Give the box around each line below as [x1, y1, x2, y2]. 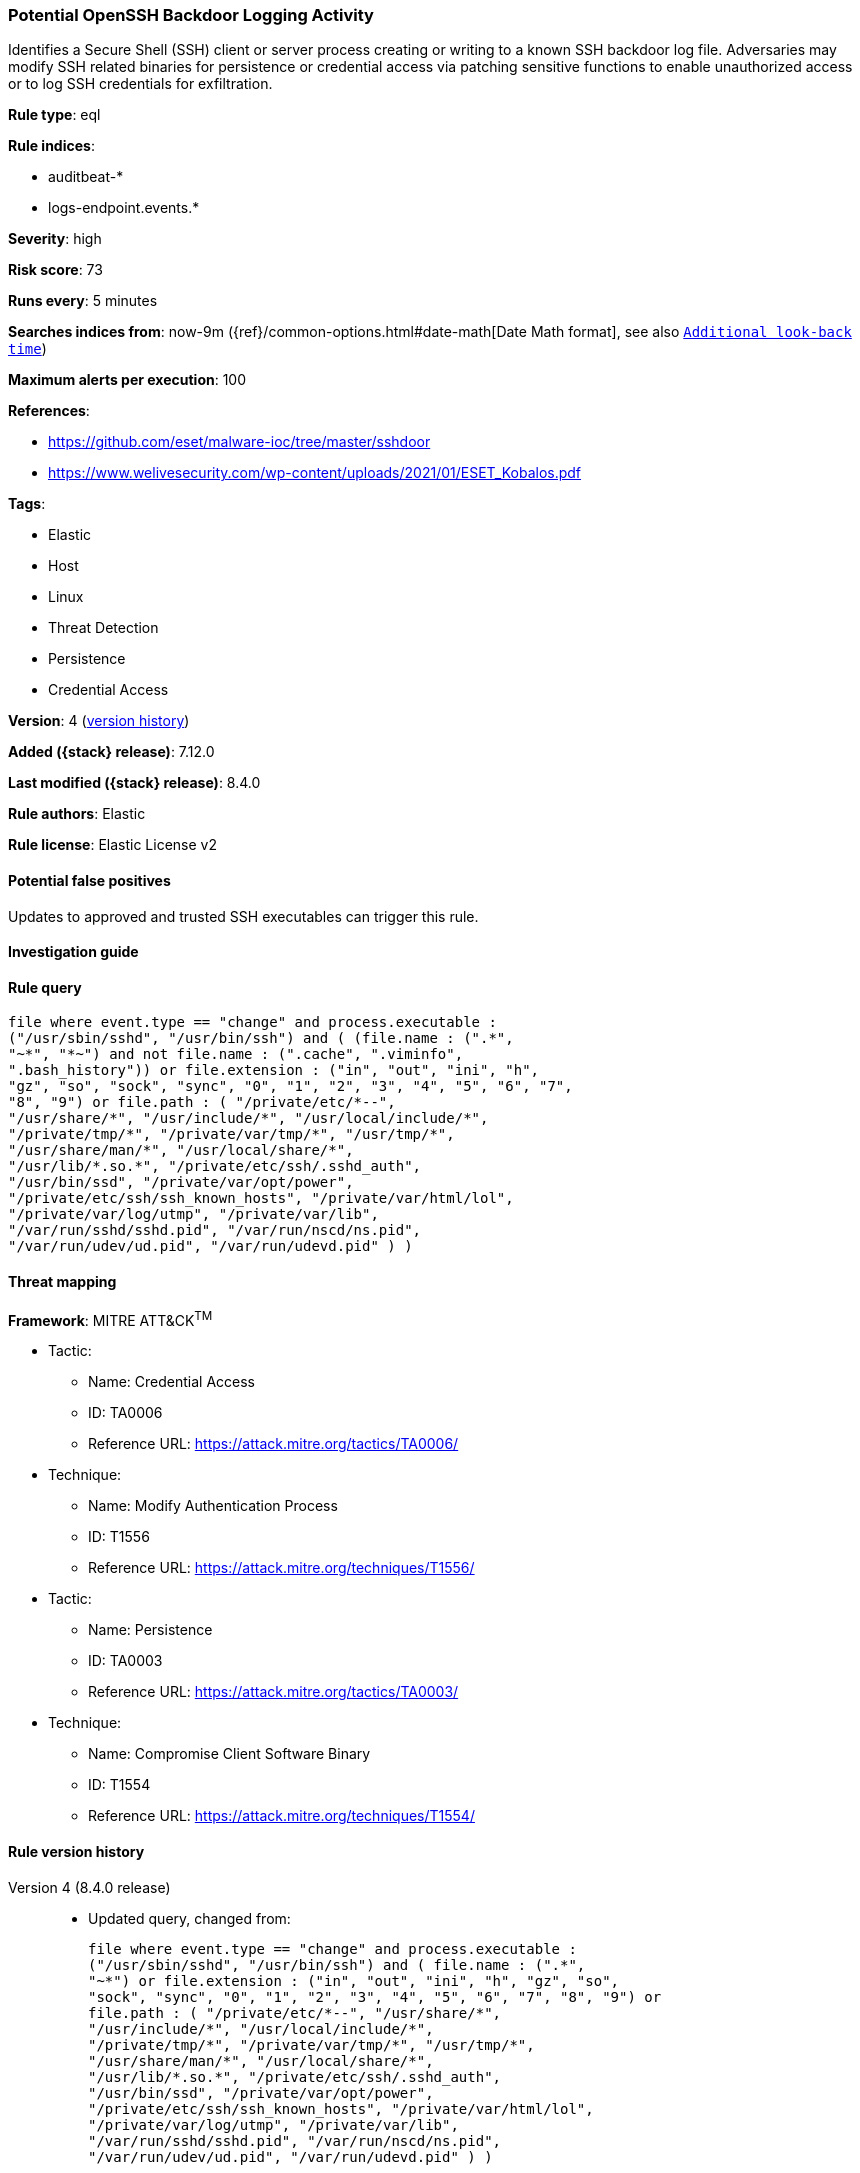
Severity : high [8, 230, 102, 248]
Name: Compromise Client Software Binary [88, 1745, 371, 1763]
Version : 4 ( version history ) [8, 712, 190, 730]
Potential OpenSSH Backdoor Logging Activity [8, 5, 374, 25]
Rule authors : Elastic [8, 805, 146, 823]
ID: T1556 [88, 1528, 150, 1546]
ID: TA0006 [88, 1404, 163, 1422]
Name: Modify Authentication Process [88, 1497, 338, 1515]
